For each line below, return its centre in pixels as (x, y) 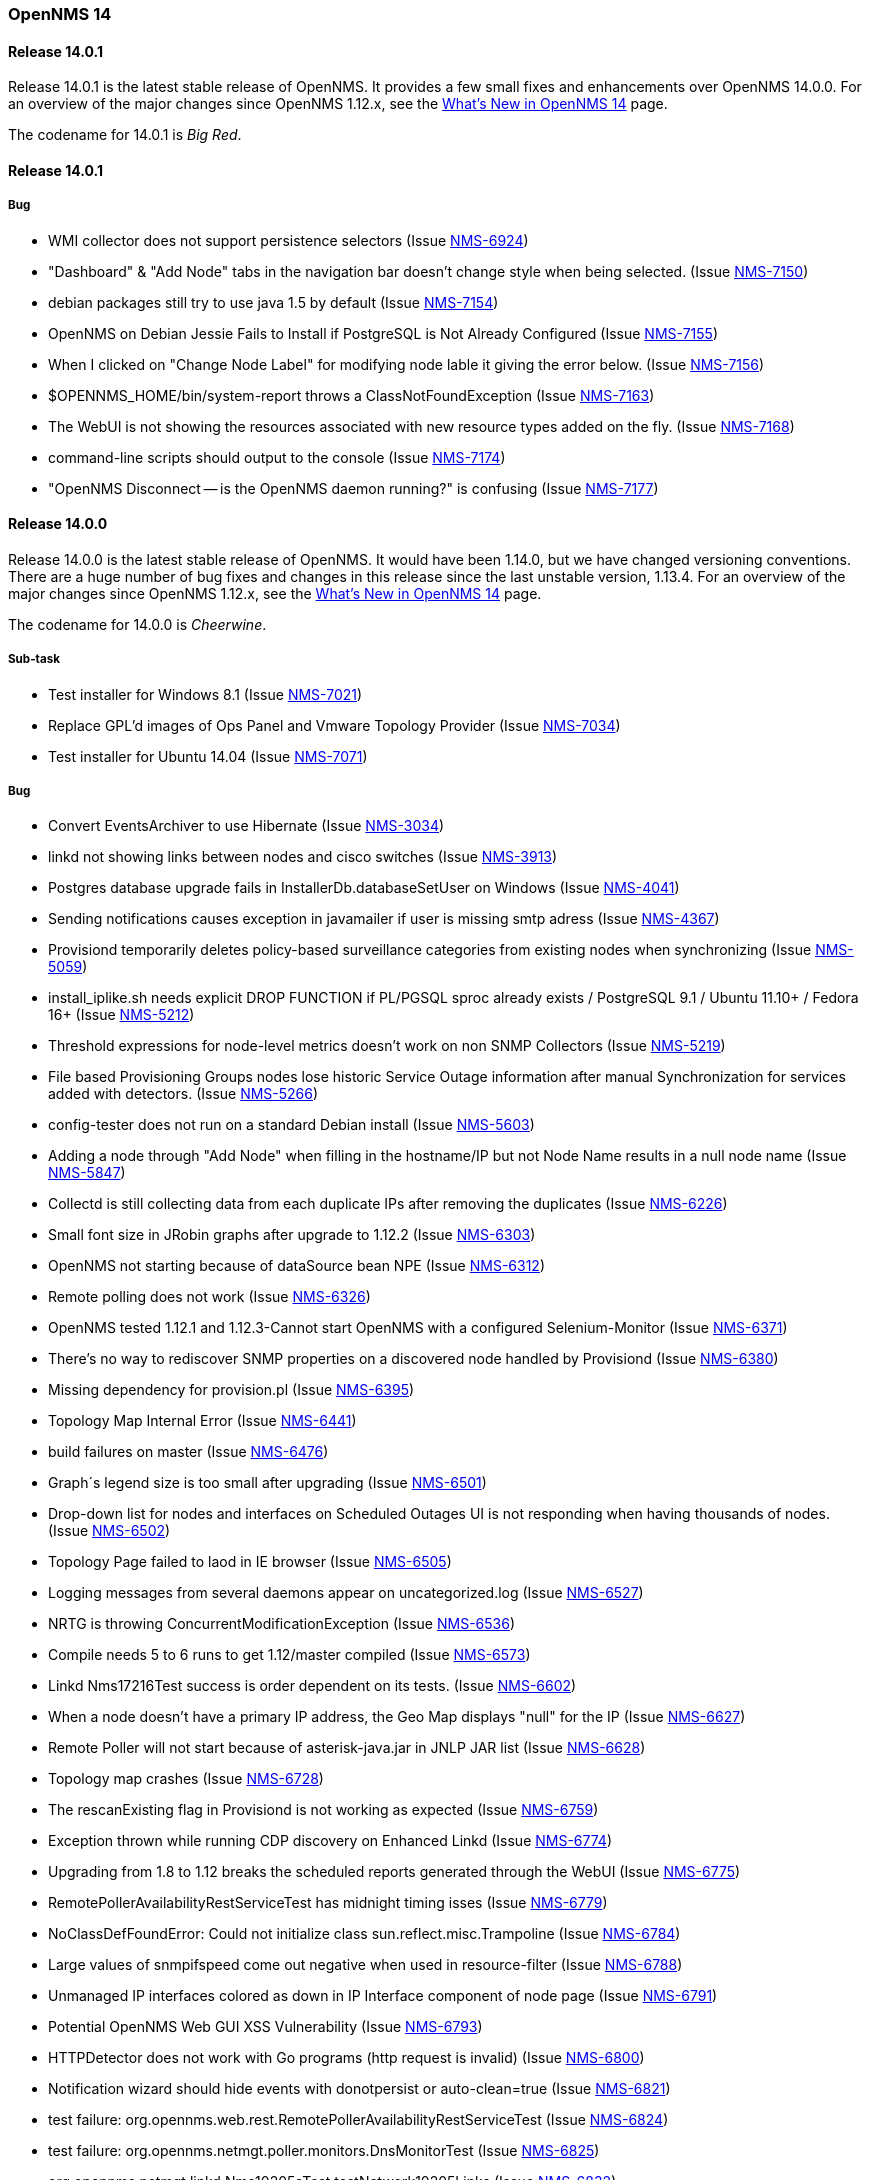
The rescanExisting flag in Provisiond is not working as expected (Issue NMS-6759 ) (323, 1810)
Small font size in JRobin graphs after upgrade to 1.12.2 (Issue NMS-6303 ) (292, 1235)
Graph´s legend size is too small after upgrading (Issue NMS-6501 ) (267, 1483)
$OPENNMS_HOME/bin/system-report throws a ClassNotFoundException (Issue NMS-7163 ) (351, 395)
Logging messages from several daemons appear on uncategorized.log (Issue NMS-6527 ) (346, 1593)
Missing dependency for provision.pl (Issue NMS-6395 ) (231, 1390)
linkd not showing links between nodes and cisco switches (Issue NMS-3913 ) (303, 857)
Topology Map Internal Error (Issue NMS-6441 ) (202, 1421)
